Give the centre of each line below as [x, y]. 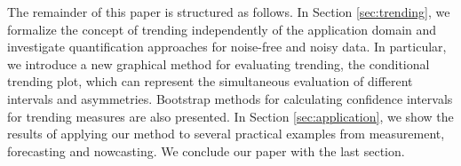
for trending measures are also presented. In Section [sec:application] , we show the [230, 116]
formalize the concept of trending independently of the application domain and [222, 29]
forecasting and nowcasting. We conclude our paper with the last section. [206, 150]
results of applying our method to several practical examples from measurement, [226, 134]
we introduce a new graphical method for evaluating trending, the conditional [219, 63]
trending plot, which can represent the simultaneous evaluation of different [210, 81]
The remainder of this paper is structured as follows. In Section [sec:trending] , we [229, 12]
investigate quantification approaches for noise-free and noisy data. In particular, [227, 47]
